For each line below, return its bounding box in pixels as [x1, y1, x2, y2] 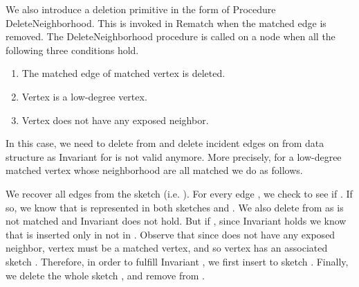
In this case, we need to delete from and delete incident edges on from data [6, 136, 324, 150]
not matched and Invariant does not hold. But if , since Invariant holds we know [6, 214, 347, 228]
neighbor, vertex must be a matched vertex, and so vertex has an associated [6, 241, 328, 255]
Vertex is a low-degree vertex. [21, 89, 147, 103]
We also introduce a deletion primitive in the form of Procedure [6, 2, 276, 16]
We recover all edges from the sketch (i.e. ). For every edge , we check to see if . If [6, 186, 353, 200]
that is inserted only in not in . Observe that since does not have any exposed [6, 227, 335, 241]
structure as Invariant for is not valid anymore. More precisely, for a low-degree [6, 149, 342, 164]
